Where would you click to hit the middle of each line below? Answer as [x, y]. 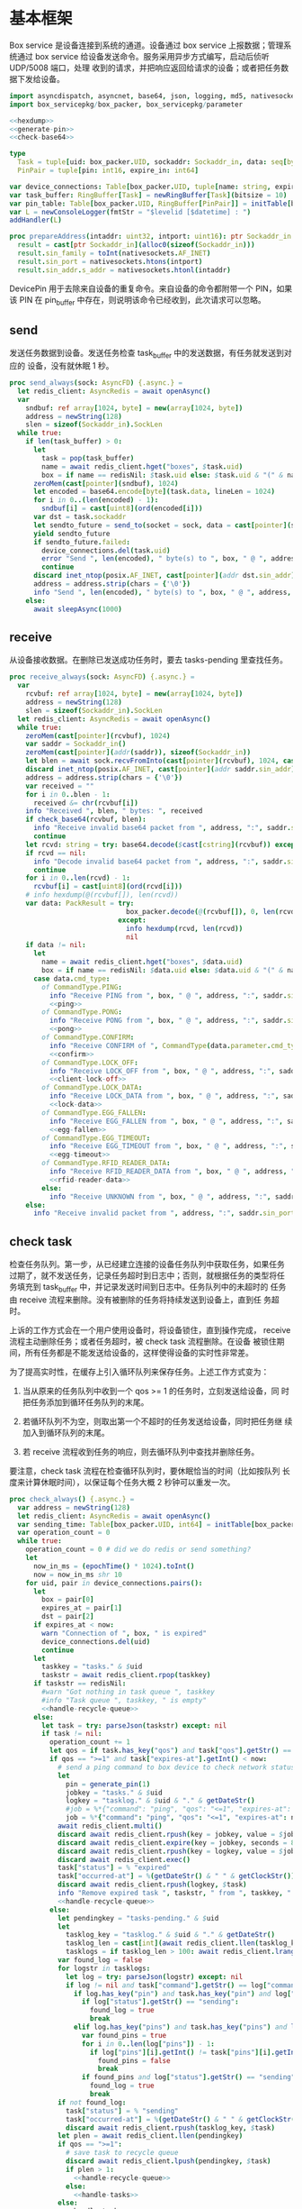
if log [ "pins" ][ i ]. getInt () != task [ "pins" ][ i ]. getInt [194, 2052]
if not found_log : [92, 2102]
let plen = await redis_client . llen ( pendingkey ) [150, 2136]
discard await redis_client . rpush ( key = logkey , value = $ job [176, 1851]
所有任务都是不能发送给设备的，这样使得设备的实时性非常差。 [139, 1352]
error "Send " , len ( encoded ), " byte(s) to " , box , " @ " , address [170, 559]
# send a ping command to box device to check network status [176, 1767]
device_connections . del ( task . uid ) [106, 551]
